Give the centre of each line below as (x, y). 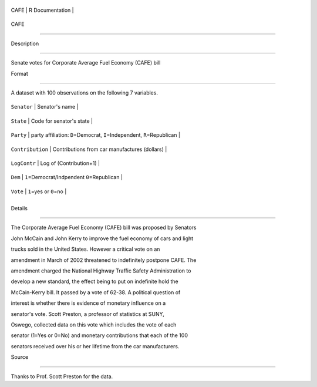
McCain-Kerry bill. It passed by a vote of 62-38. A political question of (96, 292)
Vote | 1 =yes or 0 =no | (39, 191)
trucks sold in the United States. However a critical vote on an (85, 249)
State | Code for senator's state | (52, 121)
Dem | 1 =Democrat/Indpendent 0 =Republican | (67, 177)
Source (20, 357)
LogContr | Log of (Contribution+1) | (55, 163)
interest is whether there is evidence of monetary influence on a (88, 303)
